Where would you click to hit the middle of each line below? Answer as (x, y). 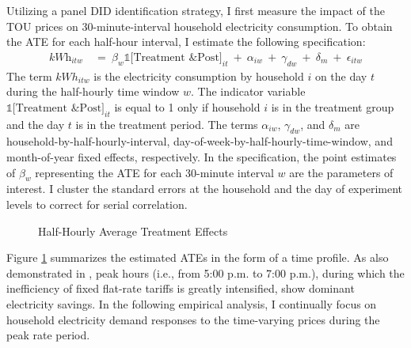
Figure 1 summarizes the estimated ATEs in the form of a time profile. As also (198, 257)
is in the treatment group (333, 106)
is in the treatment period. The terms (167, 124)
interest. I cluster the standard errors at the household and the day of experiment (204, 189)
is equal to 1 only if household (187, 106)
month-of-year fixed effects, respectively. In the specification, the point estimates (202, 156)
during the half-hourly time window (93, 91)
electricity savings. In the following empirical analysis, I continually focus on (192, 303)
